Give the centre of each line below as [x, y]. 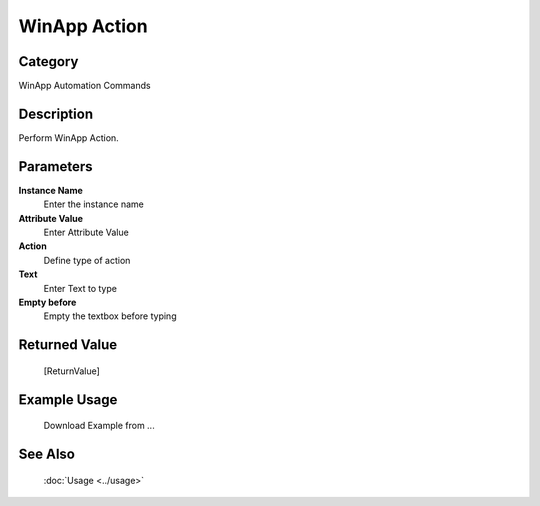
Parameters [55, 166]
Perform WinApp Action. [68, 137]
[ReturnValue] [71, 371]
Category [48, 61]
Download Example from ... [99, 426]
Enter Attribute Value [86, 232]
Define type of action [87, 260]
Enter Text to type [80, 288]
